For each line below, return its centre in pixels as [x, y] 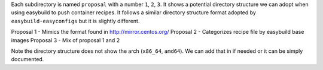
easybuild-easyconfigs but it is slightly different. [75, 21]
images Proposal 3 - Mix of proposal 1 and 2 [65, 40]
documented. [28, 59]
